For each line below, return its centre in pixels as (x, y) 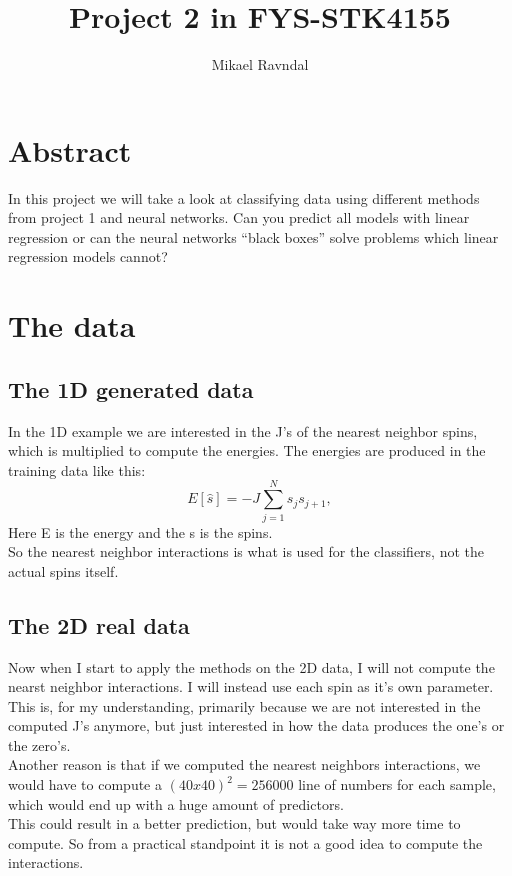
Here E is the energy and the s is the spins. (140, 531)
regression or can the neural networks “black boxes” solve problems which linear (253, 236)
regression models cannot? (88, 256)
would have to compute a (85, 784)
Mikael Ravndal (260, 64)
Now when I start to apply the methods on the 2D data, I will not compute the (251, 666)
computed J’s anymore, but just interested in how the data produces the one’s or (256, 725)
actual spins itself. (63, 570)
